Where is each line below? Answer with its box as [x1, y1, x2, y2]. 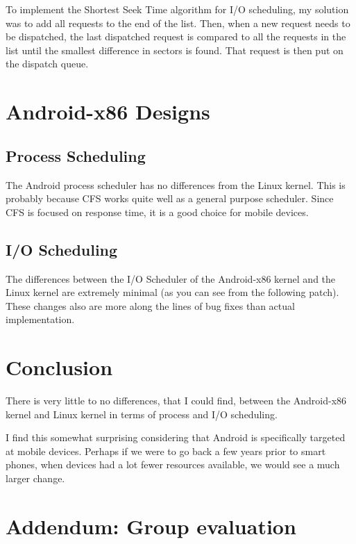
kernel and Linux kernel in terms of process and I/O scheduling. [6, 406, 278, 421]
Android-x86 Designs [6, 97, 210, 126]
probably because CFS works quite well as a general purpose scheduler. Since [6, 191, 334, 206]
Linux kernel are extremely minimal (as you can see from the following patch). [6, 285, 339, 299]
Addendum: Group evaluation [6, 511, 296, 540]
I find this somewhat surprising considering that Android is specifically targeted [6, 430, 346, 445]
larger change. [6, 471, 65, 485]
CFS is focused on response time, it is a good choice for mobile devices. [6, 204, 309, 219]
